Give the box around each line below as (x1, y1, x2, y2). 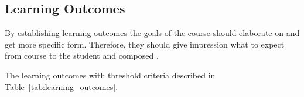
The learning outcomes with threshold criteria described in (5, 69, 216, 81)
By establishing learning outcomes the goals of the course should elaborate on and (5, 27, 300, 39)
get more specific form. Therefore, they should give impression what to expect (5, 38, 285, 50)
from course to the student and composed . (5, 49, 159, 62)
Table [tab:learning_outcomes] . (5, 80, 118, 92)
